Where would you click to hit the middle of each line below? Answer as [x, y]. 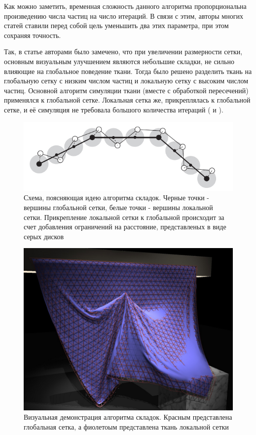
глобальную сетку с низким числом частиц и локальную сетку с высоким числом [126, 81]
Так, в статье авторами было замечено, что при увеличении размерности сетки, [123, 52]
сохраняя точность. [33, 35]
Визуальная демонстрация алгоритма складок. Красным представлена [128, 417]
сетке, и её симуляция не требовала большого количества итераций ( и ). [114, 109]
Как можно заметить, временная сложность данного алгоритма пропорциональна [125, 6]
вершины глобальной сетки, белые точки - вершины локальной [118, 207]
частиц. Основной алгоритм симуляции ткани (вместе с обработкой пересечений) [126, 90]
